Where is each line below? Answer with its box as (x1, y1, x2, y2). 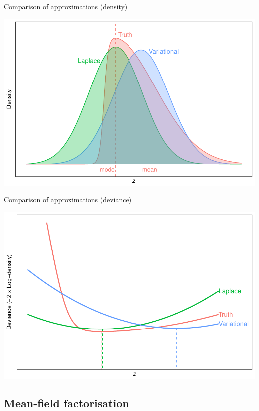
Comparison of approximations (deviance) (4, 194, 132, 205)
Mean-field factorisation (4, 395, 129, 410)
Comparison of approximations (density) (4, 1, 128, 11)
